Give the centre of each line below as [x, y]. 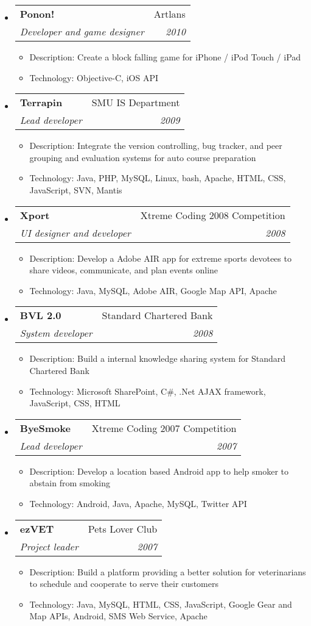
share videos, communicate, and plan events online [124, 270]
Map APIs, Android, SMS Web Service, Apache [118, 616]
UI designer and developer [75, 232]
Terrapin [41, 103]
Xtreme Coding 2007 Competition [164, 428]
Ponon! [37, 14]
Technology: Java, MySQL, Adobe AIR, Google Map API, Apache [153, 290]
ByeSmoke [45, 428]
